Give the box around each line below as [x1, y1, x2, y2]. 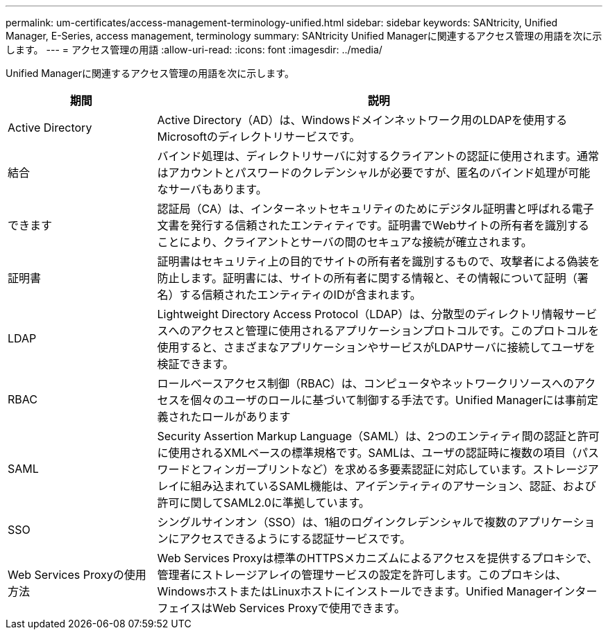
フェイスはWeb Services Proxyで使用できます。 [157, 601, 406, 615]
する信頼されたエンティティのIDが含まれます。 [179, 288, 421, 302]
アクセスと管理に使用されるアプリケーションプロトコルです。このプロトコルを [190, 324, 600, 338]
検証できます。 [157, 357, 234, 371]
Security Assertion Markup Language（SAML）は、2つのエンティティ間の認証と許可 [157, 429, 600, 443]
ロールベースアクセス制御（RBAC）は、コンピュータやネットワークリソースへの [157, 376, 575, 390]
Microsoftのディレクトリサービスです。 [157, 130, 361, 143]
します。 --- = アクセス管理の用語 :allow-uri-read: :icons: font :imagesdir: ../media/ [6, 44, 382, 55]
